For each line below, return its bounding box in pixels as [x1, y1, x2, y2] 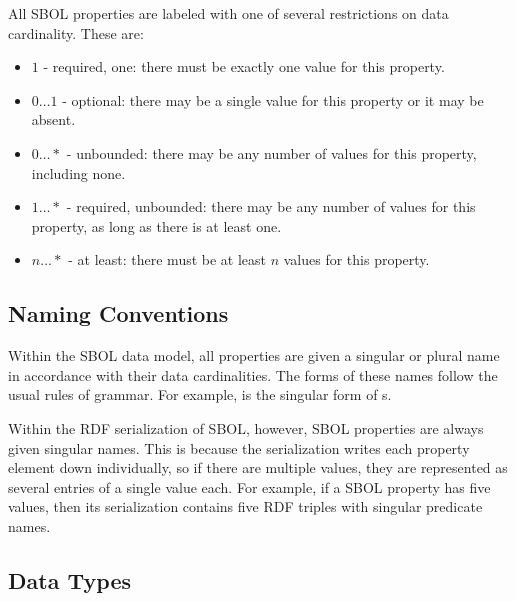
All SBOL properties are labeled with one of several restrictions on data [8, 3, 449, 23]
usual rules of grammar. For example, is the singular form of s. [8, 384, 392, 405]
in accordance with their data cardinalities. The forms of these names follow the [8, 364, 498, 385]
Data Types [8, 564, 131, 595]
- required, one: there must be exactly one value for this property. [43, 56, 445, 77]
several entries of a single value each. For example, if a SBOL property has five [8, 476, 491, 497]
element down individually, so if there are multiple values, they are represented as [8, 457, 508, 478]
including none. [31, 162, 126, 183]
